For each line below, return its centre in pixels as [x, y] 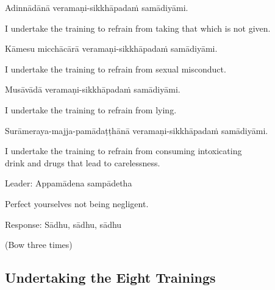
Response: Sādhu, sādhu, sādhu [63, 224]
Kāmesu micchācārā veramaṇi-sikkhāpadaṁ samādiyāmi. [111, 48]
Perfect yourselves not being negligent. [77, 203]
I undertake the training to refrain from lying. [91, 109]
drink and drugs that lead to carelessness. [83, 162]
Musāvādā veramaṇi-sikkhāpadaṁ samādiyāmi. [93, 89]
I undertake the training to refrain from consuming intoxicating [123, 151]
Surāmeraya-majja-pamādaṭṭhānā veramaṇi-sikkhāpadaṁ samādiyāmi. [137, 130]
